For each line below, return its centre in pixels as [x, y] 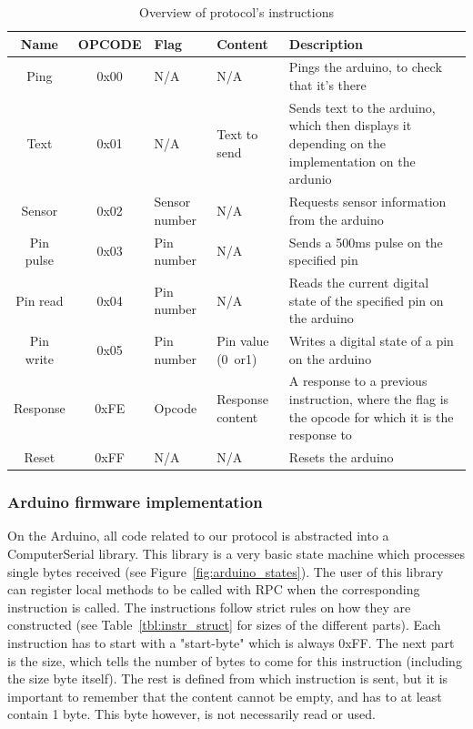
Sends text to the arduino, [362, 107]
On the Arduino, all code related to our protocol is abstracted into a [198, 536]
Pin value [243, 340]
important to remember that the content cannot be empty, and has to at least [225, 696]
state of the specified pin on [366, 300]
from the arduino [336, 219]
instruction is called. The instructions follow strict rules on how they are [209, 607]
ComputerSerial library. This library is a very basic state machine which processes [236, 553]
